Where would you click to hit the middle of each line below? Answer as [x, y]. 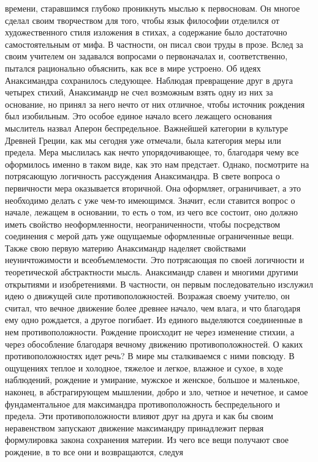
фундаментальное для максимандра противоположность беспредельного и [142, 404]
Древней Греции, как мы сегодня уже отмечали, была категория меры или [143, 140]
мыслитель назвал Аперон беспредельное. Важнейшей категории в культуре [146, 128]
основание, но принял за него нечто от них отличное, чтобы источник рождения [155, 104]
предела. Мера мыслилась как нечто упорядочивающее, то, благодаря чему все [152, 152]
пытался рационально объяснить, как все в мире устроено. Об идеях [133, 68]
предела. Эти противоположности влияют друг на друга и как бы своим [139, 416]
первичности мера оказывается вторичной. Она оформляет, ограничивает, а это [153, 188]
